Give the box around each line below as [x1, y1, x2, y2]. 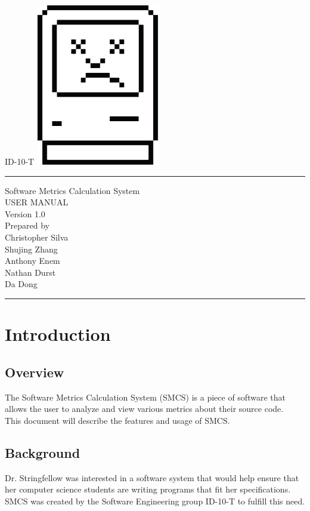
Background [5, 443, 80, 461]
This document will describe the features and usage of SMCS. [5, 414, 230, 426]
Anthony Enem [5, 254, 60, 267]
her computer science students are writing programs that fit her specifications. [5, 483, 291, 495]
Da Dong [5, 278, 38, 290]
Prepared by [5, 219, 49, 232]
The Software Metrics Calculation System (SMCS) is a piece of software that [5, 390, 286, 403]
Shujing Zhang [5, 242, 58, 255]
